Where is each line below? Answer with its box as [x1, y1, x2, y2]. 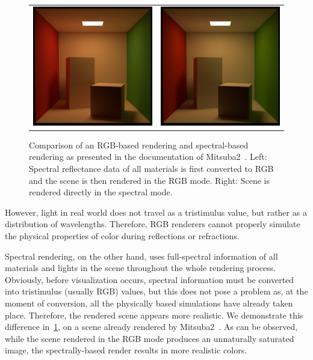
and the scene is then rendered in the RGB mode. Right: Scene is [29, 174, 270, 186]
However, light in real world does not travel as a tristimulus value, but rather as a [5, 206, 307, 218]
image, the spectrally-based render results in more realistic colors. [5, 344, 247, 356]
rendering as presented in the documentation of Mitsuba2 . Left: [29, 150, 267, 163]
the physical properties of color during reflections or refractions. [5, 230, 240, 242]
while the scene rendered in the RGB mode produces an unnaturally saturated [5, 332, 294, 344]
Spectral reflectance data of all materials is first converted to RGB [29, 162, 274, 175]
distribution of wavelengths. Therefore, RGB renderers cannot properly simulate [5, 218, 300, 230]
